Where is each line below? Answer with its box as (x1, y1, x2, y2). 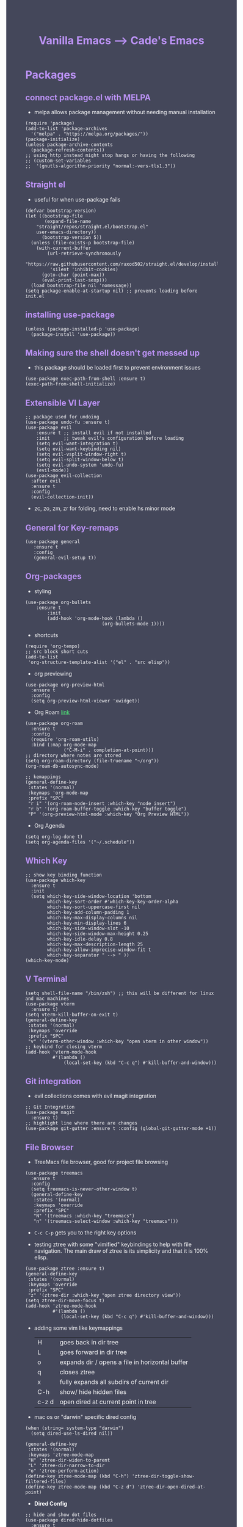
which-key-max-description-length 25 (47, 941, 143, 947)
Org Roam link (34, 709, 70, 716)
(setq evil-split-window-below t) (36, 457, 124, 463)
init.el (25, 293, 45, 299)
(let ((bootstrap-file (25, 213, 83, 219)
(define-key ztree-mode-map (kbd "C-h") (25, 1473, 130, 1479)
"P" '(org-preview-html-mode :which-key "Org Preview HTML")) (27, 811, 190, 817)
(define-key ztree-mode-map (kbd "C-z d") (25, 1484, 135, 1490)
